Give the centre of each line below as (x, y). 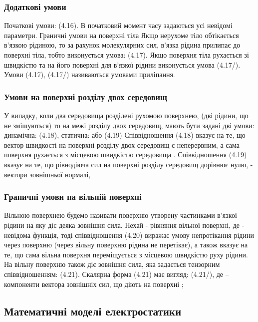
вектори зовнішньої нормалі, (47, 174)
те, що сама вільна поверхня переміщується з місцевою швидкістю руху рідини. (126, 254)
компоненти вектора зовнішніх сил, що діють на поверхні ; (94, 284)
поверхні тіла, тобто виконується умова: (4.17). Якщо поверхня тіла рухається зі (127, 55)
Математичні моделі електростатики (93, 311)
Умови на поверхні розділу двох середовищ (86, 96)
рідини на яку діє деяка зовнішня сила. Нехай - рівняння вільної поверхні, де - (124, 225)
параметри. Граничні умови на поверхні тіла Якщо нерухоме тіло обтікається (122, 35)
